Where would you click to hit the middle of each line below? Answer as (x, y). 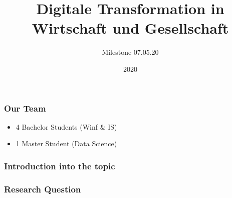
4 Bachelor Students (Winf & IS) (66, 126)
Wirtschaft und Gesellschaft (130, 28)
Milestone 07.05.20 (130, 52)
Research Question (43, 189)
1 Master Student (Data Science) (66, 143)
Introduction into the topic (60, 166)
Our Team (25, 108)
